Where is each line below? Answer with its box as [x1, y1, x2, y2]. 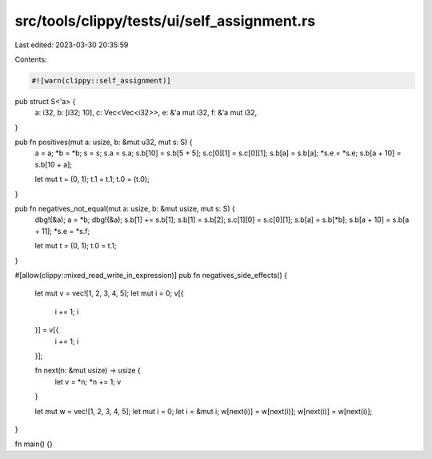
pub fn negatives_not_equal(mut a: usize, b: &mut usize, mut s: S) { [14, 204, 235, 214]
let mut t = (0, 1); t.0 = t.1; [34, 241, 117, 251]
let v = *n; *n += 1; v [54, 376, 122, 386]
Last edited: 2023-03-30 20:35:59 [14, 40, 129, 50]
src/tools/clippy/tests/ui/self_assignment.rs [14, 12, 316, 30]
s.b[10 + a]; [34, 159, 72, 169]
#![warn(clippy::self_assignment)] [31, 76, 171, 85]
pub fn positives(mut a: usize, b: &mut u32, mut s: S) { [14, 137, 193, 147]
